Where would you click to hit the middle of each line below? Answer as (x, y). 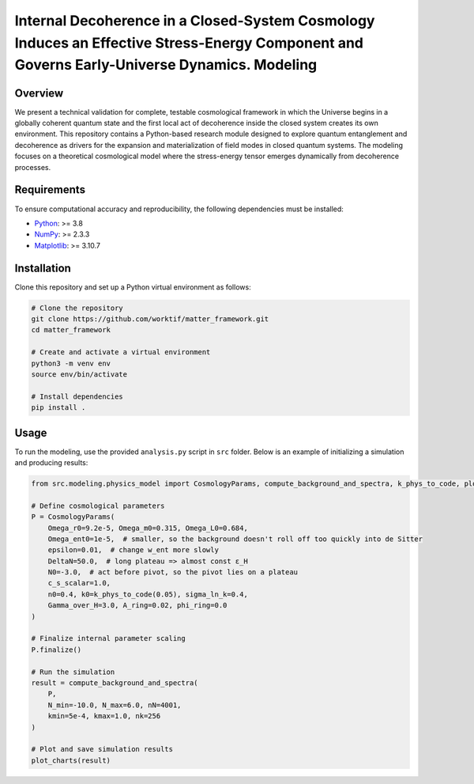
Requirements (50, 190)
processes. (33, 167)
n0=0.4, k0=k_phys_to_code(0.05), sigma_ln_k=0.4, (148, 594)
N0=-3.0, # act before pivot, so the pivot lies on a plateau (173, 572)
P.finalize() (56, 650)
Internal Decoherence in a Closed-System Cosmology (195, 21)
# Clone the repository (77, 308)
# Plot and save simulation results (102, 749)
